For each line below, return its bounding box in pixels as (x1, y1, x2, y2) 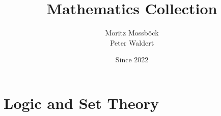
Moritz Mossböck (105, 27, 159, 38)
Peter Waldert (109, 37, 154, 48)
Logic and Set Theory (4, 92, 159, 113)
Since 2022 (115, 54, 149, 65)
